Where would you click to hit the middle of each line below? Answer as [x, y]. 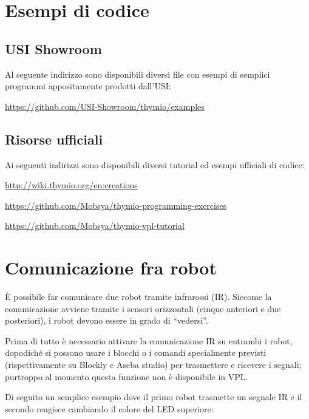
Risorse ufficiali [54, 139]
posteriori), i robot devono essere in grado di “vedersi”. [107, 320]
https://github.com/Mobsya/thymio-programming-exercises [116, 205]
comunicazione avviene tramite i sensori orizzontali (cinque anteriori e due [143, 308]
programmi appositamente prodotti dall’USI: [88, 86]
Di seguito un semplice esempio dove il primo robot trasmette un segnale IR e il [154, 397]
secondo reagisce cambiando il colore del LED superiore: [109, 408]
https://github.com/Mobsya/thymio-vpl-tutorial [95, 226]
